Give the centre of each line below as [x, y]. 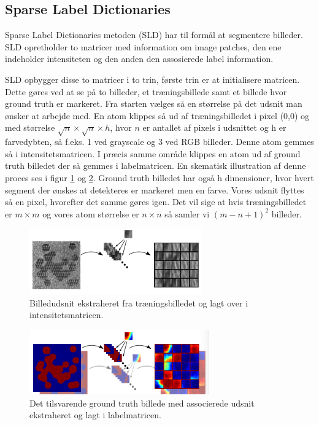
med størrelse [30, 127]
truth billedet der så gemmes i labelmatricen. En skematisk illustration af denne [156, 166]
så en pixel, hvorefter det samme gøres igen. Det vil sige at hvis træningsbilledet [156, 202]
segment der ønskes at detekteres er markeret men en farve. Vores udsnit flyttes [155, 189]
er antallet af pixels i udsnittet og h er [214, 127]
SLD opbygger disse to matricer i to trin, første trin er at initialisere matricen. [152, 79]
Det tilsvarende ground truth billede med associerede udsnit [142, 403]
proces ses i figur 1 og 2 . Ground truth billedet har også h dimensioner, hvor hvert [159, 177]
